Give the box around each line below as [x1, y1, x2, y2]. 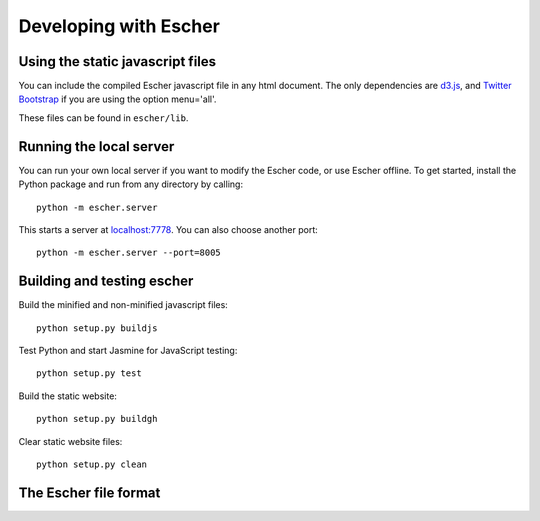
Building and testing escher [18, 273, 194, 290]
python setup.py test [36, 368, 142, 379]
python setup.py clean [36, 458, 148, 470]
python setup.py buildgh [36, 413, 158, 425]
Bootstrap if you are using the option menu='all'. [18, 93, 217, 105]
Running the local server [18, 138, 175, 155]
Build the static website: [18, 390, 117, 402]
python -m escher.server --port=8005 [36, 247, 222, 259]
